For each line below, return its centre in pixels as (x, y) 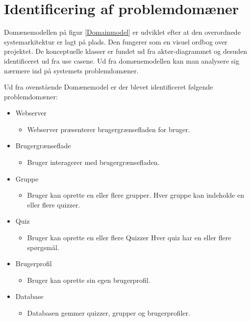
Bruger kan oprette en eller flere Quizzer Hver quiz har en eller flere (129, 238)
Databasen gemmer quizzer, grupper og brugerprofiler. (109, 313)
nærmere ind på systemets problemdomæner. (71, 70)
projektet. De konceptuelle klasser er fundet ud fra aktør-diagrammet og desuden (126, 51)
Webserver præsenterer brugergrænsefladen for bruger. (109, 129)
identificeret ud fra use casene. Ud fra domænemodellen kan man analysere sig (122, 60)
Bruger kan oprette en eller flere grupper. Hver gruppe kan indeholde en (136, 195)
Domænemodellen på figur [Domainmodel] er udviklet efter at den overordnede (122, 32)
